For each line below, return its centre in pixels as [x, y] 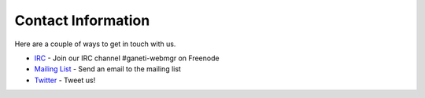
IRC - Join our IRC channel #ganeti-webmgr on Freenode [127, 58]
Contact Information [82, 20]
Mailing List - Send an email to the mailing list [107, 69]
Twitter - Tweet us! [65, 80]
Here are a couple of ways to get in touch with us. [95, 44]
